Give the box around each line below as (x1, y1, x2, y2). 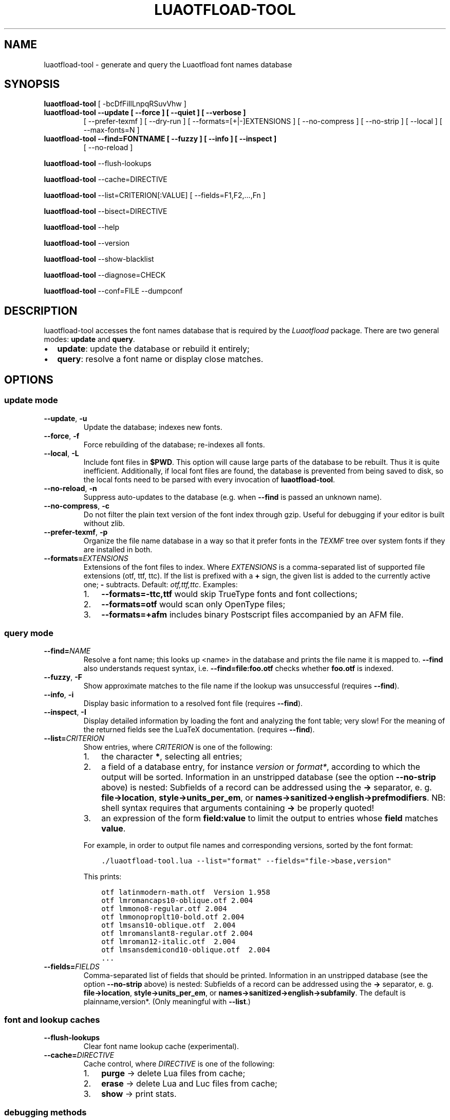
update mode (4, 395, 58, 406)
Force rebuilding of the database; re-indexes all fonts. (83, 440, 265, 449)
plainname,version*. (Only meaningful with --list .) (83, 997, 251, 1006)
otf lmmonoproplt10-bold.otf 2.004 (101, 913, 245, 922)
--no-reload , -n (44, 483, 97, 493)
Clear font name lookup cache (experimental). (83, 1042, 239, 1051)
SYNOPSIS (4, 78, 60, 91)
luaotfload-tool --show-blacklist (44, 255, 154, 264)
